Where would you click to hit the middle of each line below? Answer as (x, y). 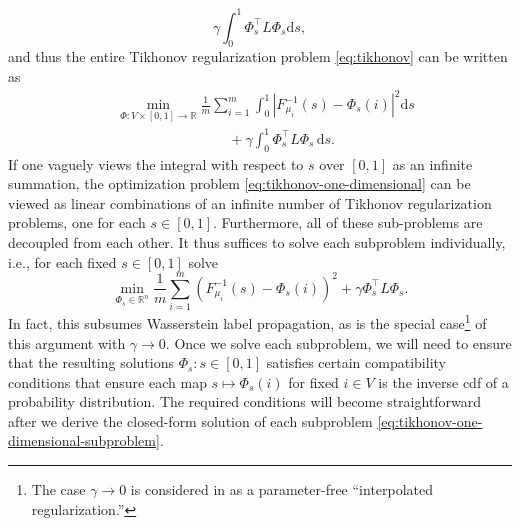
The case (58, 489)
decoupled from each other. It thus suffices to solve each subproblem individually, (257, 241)
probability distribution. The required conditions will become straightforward (245, 401)
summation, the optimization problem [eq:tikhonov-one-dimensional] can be (239, 183)
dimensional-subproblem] (84, 440)
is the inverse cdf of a (443, 381)
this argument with (67, 342)
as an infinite (432, 163)
